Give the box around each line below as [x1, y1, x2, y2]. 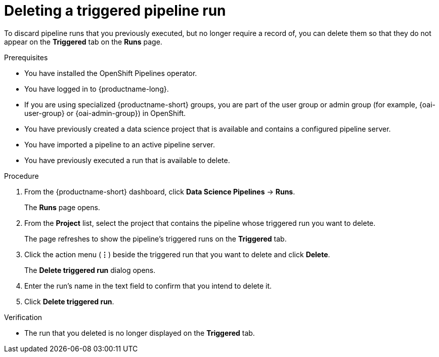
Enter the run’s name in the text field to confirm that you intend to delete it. [24, 281, 272, 290]
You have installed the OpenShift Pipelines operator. [24, 68, 197, 77]
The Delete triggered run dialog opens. [24, 265, 156, 274]
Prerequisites [4, 53, 48, 62]
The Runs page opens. [24, 203, 100, 212]
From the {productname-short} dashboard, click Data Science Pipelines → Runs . [24, 187, 295, 196]
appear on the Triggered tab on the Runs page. [4, 37, 162, 46]
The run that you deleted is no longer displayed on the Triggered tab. [24, 328, 255, 337]
